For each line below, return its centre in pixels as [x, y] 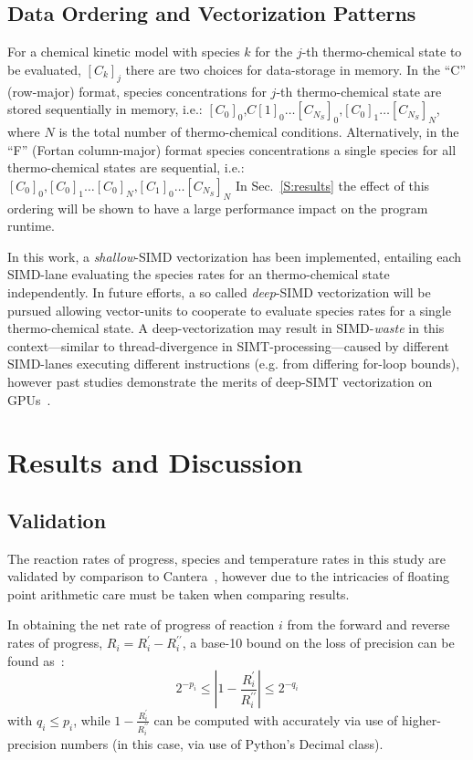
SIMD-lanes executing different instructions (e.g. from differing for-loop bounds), [234, 364]
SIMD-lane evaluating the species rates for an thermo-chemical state [199, 274]
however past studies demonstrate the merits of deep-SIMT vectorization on [220, 381]
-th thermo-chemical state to [382, 52]
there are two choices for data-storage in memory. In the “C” [296, 69]
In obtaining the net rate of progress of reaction [141, 625]
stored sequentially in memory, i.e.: [105, 109]
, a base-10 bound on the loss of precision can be [318, 643]
